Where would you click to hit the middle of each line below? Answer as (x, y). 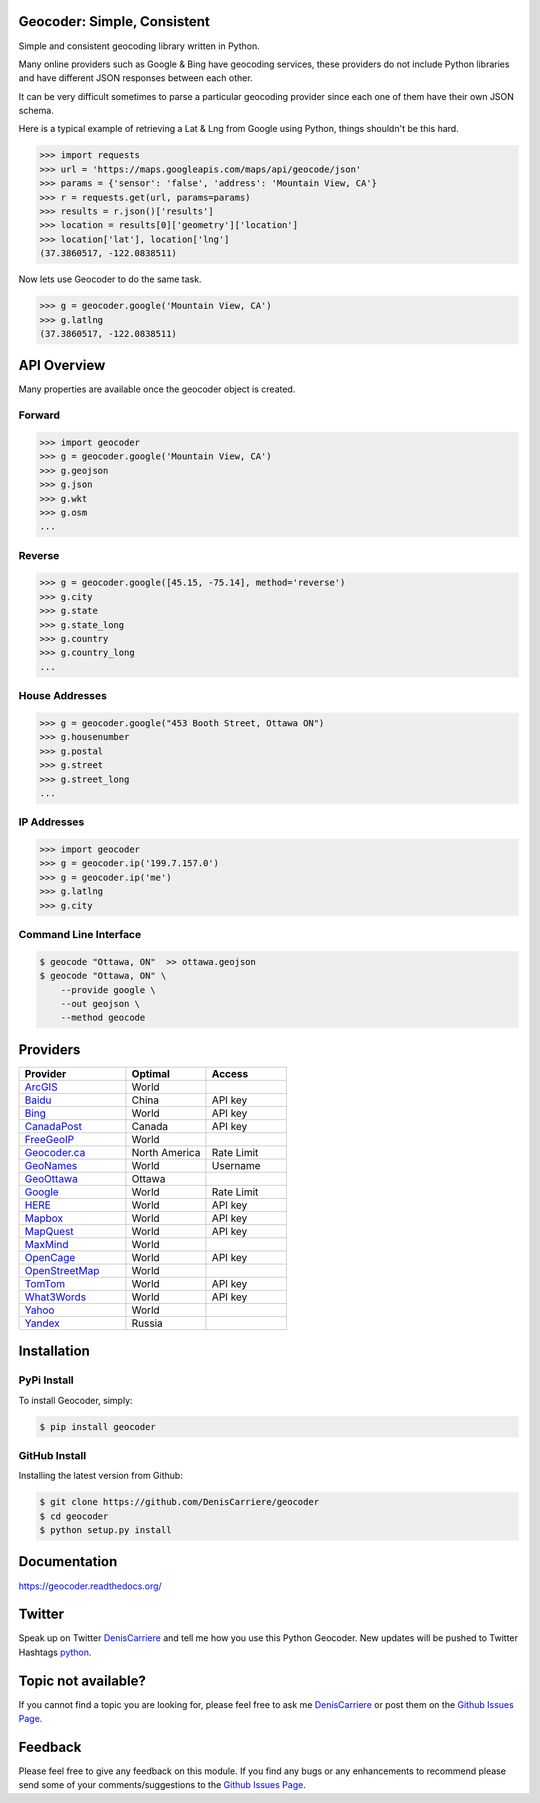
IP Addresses (51, 822)
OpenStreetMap (62, 1270)
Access (230, 1073)
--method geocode (103, 1018)
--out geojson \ (100, 1003)
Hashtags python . (55, 1652)
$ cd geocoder (74, 1516)
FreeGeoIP (49, 1139)
